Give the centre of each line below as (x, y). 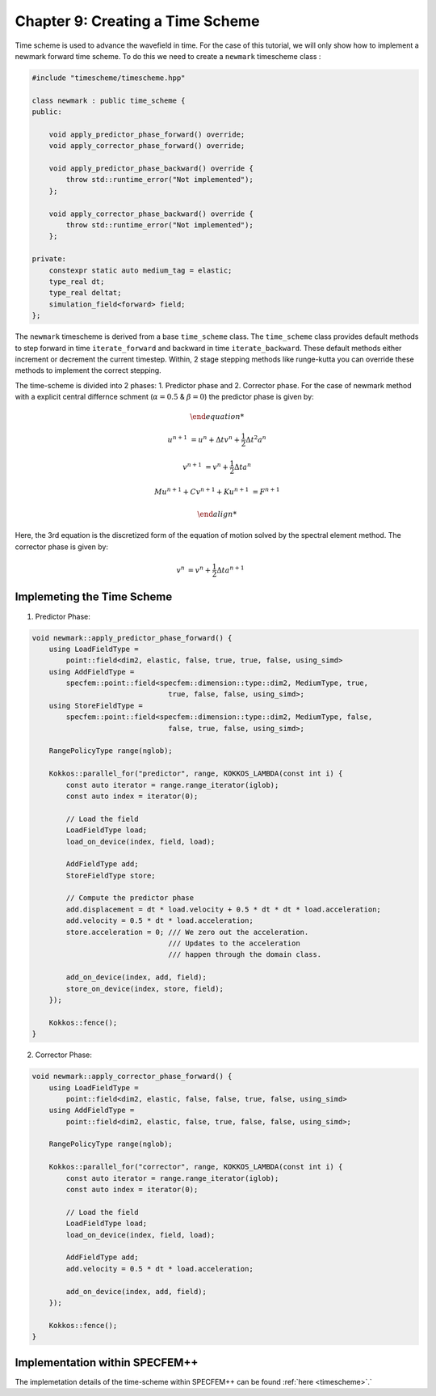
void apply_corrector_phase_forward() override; (147, 146)
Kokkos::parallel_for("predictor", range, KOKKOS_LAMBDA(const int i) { (196, 774)
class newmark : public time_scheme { (109, 100)
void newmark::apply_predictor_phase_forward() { (132, 638)
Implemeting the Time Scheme (94, 597)
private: (49, 259)
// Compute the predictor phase (130, 898)
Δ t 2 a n (256, 439)
